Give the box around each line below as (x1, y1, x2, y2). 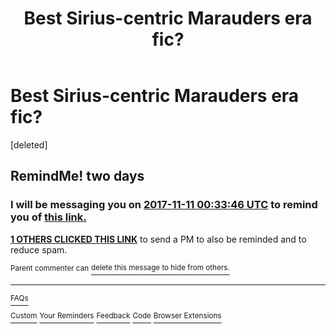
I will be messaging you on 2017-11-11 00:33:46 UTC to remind (10, 198, 318, 212)
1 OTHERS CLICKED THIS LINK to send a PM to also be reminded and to (10, 233, 307, 245)
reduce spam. (10, 243, 68, 256)
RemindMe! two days (10, 168, 145, 185)
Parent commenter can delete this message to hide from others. (10, 263, 230, 273)
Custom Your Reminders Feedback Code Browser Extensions (10, 311, 222, 321)
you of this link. (10, 210, 87, 224)
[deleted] (10, 138, 48, 151)
